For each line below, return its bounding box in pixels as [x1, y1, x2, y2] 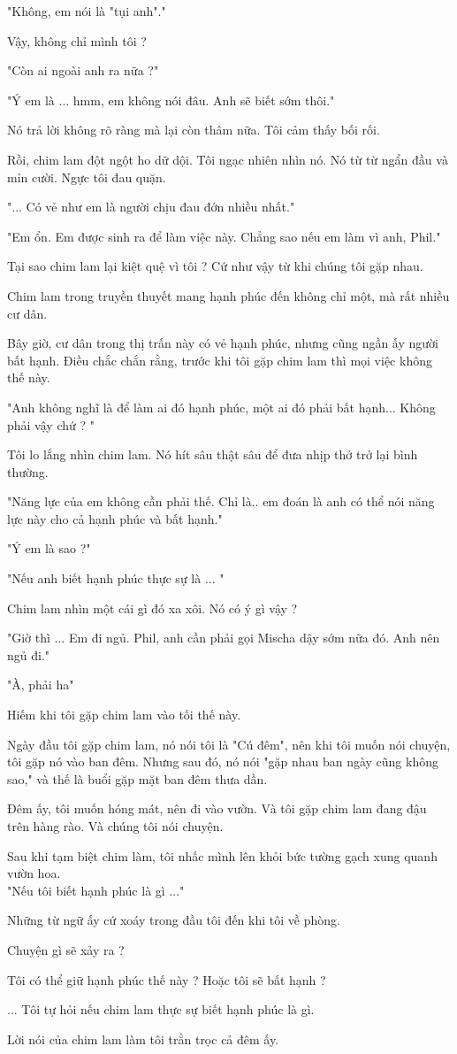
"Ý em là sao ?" [7, 539, 91, 558]
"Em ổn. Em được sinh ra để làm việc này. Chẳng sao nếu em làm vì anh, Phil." [7, 227, 441, 245]
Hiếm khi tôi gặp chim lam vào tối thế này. [7, 705, 241, 724]
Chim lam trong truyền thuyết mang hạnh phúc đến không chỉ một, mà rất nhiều [7, 286, 450, 304]
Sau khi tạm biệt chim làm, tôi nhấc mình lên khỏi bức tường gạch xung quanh [7, 846, 438, 865]
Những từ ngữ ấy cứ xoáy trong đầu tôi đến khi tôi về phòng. [7, 911, 340, 929]
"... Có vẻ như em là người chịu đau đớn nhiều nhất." [7, 197, 295, 216]
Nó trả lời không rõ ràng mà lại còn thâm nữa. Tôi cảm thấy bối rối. [7, 120, 380, 139]
